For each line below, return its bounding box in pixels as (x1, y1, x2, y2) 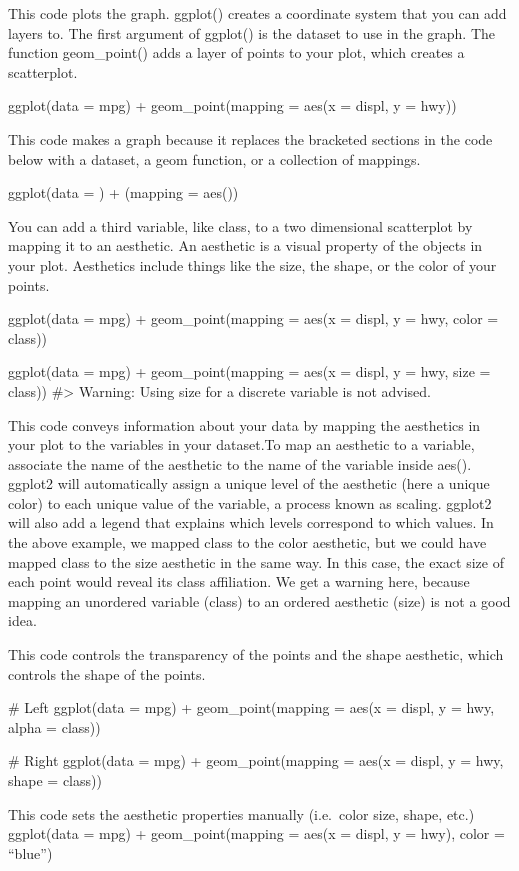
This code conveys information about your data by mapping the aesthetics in (8, 414, 481, 435)
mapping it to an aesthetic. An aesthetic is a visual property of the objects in (8, 235, 483, 256)
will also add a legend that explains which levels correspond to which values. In (8, 512, 494, 533)
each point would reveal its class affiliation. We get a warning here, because (8, 571, 470, 592)
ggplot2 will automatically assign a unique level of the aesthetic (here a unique (8, 473, 490, 494)
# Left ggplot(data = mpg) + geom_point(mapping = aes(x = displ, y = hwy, (8, 697, 495, 718)
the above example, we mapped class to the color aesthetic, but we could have (8, 532, 487, 553)
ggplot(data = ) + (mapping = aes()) (8, 182, 239, 203)
